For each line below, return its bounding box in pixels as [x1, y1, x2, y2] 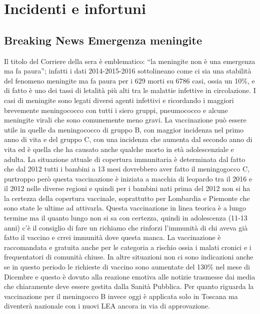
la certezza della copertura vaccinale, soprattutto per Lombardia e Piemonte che [4, 192, 250, 203]
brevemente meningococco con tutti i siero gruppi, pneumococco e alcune [4, 104, 228, 115]
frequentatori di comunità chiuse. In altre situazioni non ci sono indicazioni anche [4, 251, 253, 262]
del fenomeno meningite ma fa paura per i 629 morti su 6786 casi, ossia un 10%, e [4, 75, 255, 85]
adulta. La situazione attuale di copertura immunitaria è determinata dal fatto [4, 153, 245, 164]
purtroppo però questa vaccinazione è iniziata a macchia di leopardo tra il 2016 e [4, 173, 252, 183]
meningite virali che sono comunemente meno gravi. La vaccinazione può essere [4, 114, 246, 125]
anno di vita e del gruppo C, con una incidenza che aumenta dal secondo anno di [4, 134, 252, 144]
